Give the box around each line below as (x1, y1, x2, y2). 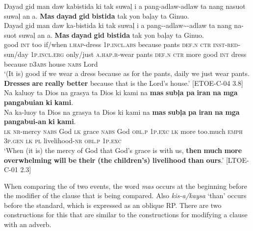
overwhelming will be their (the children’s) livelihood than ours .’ (4, 154, 224, 165)
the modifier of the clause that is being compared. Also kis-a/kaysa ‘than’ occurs (4, 190, 247, 201)
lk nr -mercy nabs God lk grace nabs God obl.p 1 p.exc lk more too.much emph (4, 126, 243, 136)
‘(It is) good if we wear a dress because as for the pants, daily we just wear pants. (4, 68, 250, 78)
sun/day (4, 49, 28, 59)
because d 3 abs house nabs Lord (4, 58, 98, 69)
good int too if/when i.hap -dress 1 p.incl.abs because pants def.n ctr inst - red (4, 39, 238, 50)
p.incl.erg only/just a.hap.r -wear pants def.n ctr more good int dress (34, 49, 247, 59)
